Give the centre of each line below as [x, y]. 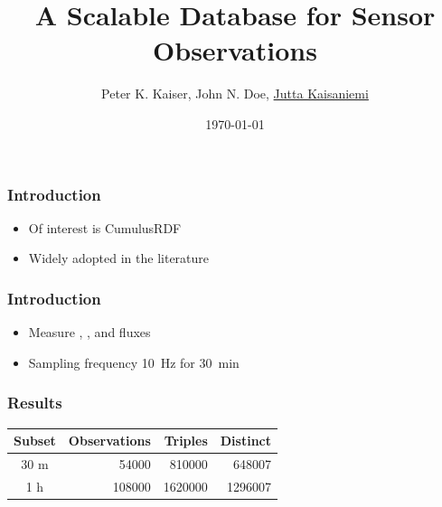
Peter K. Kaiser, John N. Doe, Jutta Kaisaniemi [235, 94]
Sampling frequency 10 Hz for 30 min [134, 362]
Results [35, 403]
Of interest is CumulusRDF [105, 227]
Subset [35, 441]
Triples [186, 441]
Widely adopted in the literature [119, 258]
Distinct [246, 441]
